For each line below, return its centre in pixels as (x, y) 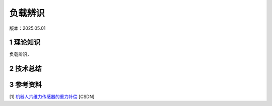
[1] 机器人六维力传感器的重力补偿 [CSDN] (52, 97)
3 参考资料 (26, 85)
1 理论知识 (25, 42)
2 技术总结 (26, 69)
